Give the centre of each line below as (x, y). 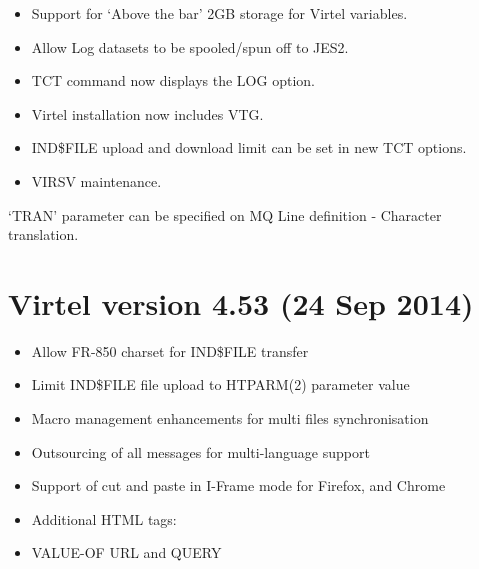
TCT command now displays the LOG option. (173, 80)
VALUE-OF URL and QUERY (126, 552)
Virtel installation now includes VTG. (147, 113)
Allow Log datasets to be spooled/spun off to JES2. (190, 46)
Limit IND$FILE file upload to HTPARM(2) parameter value (220, 384)
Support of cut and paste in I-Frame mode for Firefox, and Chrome (238, 485)
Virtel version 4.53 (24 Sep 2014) (241, 302)
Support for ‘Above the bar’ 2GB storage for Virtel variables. (219, 13)
